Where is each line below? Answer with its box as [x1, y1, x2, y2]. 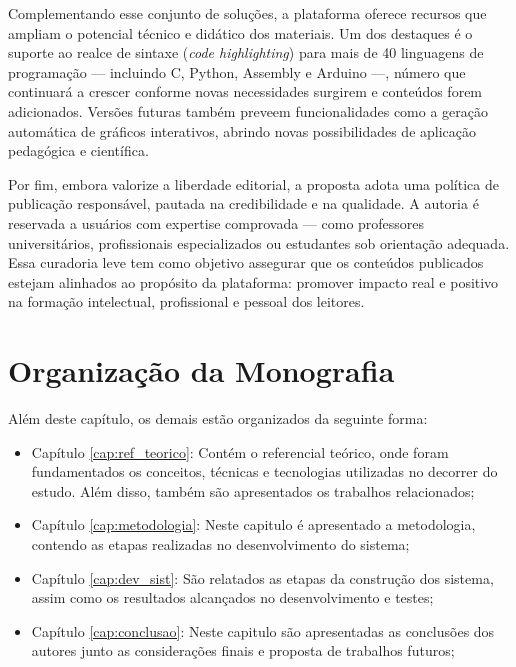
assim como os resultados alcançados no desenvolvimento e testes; [31, 587, 434, 608]
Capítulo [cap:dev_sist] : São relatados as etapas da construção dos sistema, [31, 567, 494, 588]
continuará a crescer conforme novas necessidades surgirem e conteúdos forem [8, 81, 483, 102]
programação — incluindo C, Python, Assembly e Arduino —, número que [8, 61, 466, 82]
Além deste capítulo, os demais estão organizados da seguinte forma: [8, 408, 428, 429]
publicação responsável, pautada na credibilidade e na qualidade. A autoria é [8, 193, 479, 214]
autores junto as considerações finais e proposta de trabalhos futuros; [31, 640, 455, 661]
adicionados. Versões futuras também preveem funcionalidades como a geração [8, 100, 489, 121]
